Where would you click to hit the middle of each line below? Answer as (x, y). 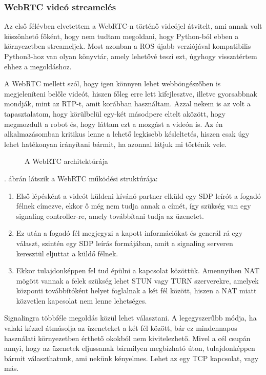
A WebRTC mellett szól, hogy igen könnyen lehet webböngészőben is (112, 83)
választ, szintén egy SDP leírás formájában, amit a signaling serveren (125, 243)
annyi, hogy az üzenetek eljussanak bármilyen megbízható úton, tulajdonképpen (130, 348)
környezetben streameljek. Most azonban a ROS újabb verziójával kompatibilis (128, 46)
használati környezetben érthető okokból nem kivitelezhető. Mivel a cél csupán (127, 338)
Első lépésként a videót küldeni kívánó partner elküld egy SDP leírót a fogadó (138, 195)
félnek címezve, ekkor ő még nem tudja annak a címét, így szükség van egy (134, 206)
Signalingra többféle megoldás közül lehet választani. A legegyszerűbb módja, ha (130, 318)
